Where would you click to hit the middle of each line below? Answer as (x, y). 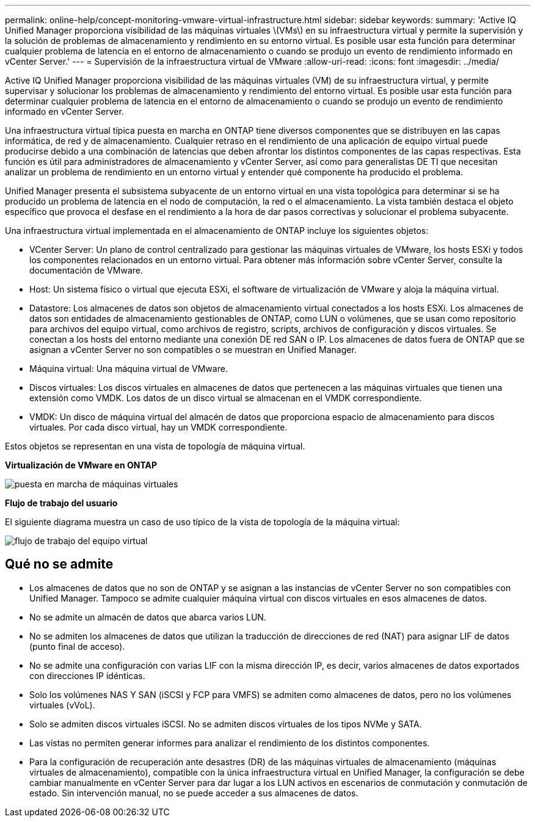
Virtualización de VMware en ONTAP (81, 465)
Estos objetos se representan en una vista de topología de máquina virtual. (155, 446)
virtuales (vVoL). (62, 705)
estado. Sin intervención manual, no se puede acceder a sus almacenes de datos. (194, 793)
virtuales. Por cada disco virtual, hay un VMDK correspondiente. (158, 427)
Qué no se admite (59, 564)
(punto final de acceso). (77, 646)
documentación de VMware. (86, 270)
